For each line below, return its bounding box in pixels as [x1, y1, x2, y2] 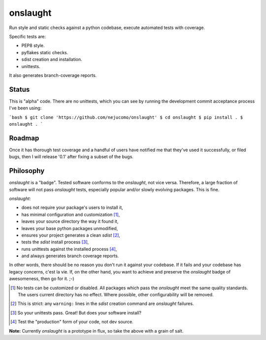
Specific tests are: [9, 34, 46, 39]
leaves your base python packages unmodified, [21, 225, 118, 231]
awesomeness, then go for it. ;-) [9, 276, 74, 282]
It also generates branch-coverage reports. [9, 72, 97, 78]
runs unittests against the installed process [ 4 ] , [21, 246, 117, 252]
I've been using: [9, 105, 42, 111]
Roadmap [9, 134, 39, 142]
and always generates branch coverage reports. [21, 253, 119, 259]
